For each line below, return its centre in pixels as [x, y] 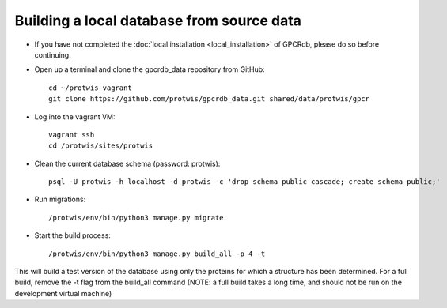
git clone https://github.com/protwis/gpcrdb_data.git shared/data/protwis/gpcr [209, 99]
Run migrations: [60, 199]
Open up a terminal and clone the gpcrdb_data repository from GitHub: [150, 69]
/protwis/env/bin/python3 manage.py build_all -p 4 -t [157, 254]
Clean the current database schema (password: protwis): [127, 163]
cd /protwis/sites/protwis [101, 146]
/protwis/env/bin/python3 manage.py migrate [136, 218]
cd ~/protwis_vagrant [90, 88]
